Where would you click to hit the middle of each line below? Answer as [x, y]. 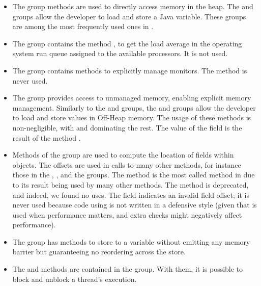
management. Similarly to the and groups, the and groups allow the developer [134, 107]
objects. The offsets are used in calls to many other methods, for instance [127, 164]
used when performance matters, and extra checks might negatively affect [127, 214]
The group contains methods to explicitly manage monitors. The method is [130, 70]
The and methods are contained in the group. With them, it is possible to [128, 269]
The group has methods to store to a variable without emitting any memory [131, 241]
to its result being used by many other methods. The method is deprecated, [130, 184]
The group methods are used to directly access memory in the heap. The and [133, 6]
